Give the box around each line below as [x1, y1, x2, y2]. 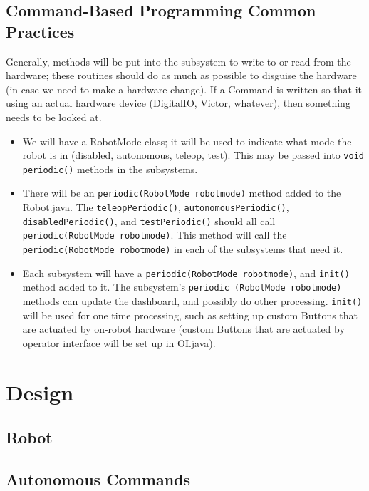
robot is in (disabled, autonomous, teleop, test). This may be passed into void [22, 148, 364, 162]
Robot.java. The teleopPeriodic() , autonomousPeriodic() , [22, 200, 289, 215]
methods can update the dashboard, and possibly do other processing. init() [22, 294, 363, 309]
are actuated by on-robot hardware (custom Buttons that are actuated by [22, 321, 345, 336]
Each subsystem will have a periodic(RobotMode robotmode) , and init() [22, 265, 350, 280]
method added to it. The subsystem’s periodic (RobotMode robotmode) [22, 279, 342, 294]
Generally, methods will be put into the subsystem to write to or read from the [6, 53, 351, 68]
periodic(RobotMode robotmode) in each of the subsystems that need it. [22, 242, 343, 257]
